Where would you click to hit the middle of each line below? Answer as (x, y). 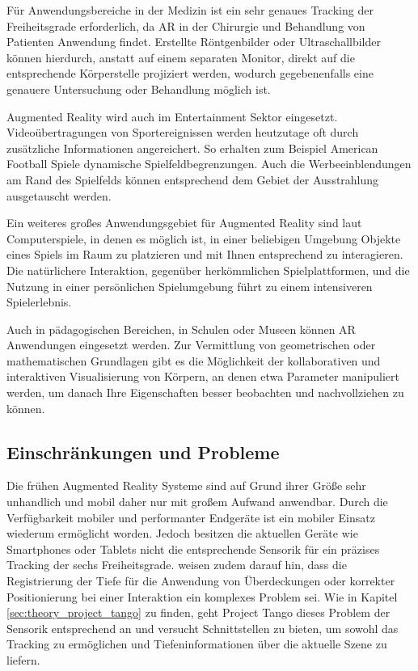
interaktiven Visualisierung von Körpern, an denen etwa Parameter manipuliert (203, 376)
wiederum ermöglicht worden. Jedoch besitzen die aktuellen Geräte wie (182, 533)
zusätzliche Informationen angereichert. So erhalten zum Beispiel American (192, 148)
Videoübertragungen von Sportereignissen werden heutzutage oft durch (183, 132)
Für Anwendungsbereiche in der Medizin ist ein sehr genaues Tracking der (190, 10)
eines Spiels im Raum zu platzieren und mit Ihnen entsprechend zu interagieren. (205, 254)
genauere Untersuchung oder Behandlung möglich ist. (139, 89)
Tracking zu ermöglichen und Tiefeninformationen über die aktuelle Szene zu (197, 644)
